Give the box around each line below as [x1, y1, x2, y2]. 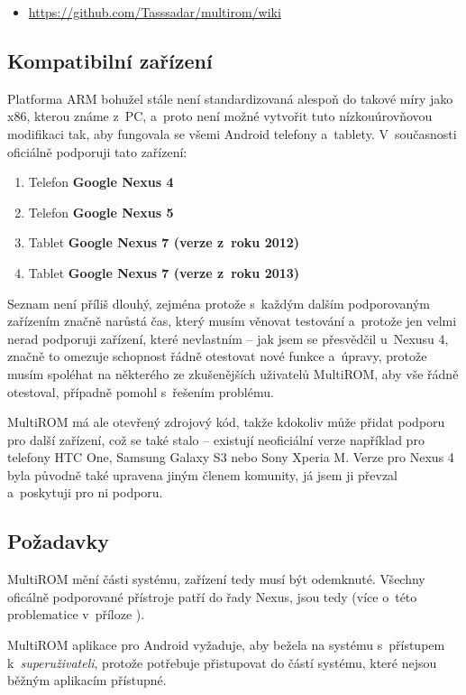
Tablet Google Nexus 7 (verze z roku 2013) [28, 263, 300, 282]
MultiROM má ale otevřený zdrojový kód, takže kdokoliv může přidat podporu [7, 412, 445, 431]
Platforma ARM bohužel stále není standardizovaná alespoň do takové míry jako [7, 88, 453, 107]
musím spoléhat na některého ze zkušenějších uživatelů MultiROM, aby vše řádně [7, 364, 459, 383]
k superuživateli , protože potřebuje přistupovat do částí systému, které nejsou [7, 653, 437, 672]
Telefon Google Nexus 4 [28, 172, 174, 191]
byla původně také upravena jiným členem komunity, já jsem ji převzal [7, 465, 398, 484]
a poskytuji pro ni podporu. [7, 483, 163, 502]
